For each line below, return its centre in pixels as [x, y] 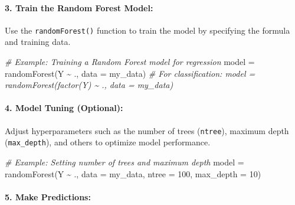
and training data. [38, 42]
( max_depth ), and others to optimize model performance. [108, 142]
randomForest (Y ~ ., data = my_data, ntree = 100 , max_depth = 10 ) [133, 173]
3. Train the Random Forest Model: [79, 7]
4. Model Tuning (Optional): [64, 108]
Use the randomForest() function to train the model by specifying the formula [147, 30]
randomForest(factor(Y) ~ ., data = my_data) [89, 85]
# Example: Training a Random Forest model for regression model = [130, 62]
